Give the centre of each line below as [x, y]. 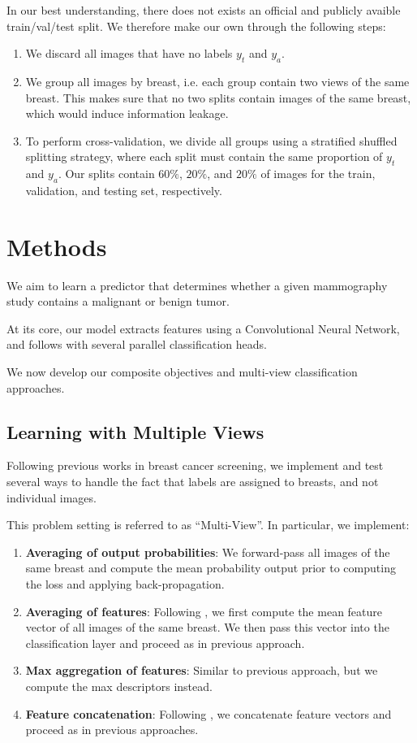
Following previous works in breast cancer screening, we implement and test [195, 465]
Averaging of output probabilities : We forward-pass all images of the [208, 552]
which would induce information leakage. [127, 113]
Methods [57, 246]
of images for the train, [318, 174]
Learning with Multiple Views [135, 431]
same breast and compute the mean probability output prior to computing [211, 568]
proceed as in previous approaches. [112, 730]
